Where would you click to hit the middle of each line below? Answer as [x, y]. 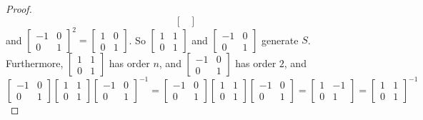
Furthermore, [35, 63]
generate [280, 40]
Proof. [19, 9]
